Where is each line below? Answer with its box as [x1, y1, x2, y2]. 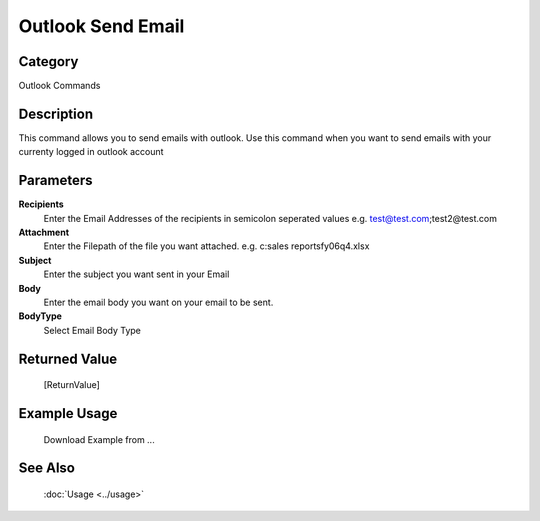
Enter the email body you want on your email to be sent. [43, 296, 274, 308]
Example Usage [18, 405, 118, 422]
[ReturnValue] [43, 379, 100, 391]
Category [18, 53, 79, 70]
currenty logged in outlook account [18, 146, 164, 158]
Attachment [18, 226, 70, 239]
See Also [18, 460, 75, 477]
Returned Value [18, 350, 118, 367]
